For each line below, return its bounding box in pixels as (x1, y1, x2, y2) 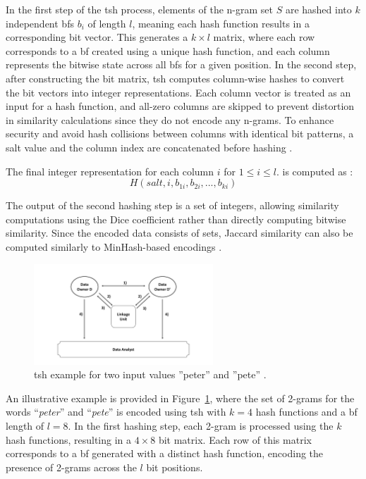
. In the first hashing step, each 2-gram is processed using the (68, 418, 334, 433)
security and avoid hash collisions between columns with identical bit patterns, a (6, 126, 354, 141)
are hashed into (285, 2, 352, 16)
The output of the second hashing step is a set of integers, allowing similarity (6, 198, 339, 213)
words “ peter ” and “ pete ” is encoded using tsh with (6, 404, 226, 419)
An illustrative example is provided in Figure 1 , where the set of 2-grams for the (6, 390, 355, 405)
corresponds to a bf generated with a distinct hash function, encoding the (6, 446, 324, 461)
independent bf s (6, 15, 74, 30)
